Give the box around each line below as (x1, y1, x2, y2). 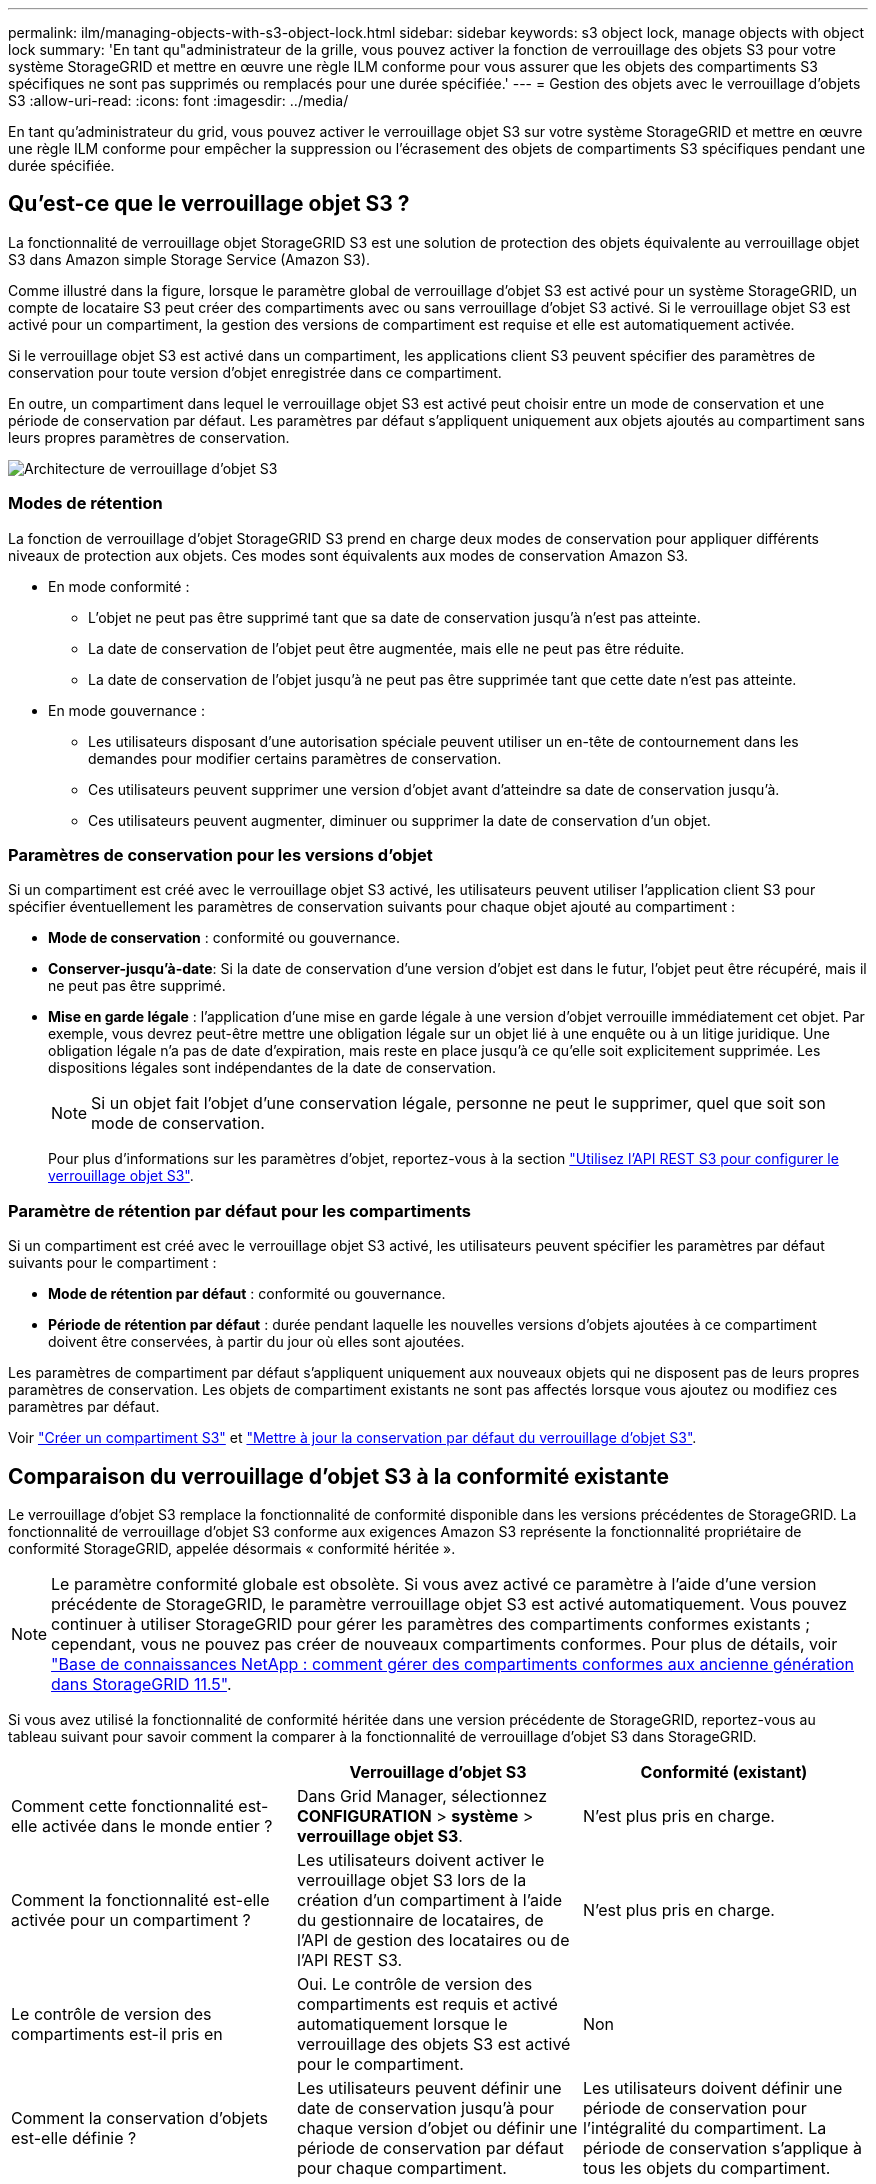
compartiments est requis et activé (296, 1993, 558, 2014)
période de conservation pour (582, 2097, 807, 2118)
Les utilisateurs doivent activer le (296, 1849, 545, 1870)
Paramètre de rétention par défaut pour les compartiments (8, 1200, 472, 1221)
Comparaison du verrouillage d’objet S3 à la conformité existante (8, 1463, 669, 1489)
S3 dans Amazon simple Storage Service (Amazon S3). (8, 250, 371, 268)
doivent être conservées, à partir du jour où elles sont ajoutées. (48, 1333, 465, 1351)
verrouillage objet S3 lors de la (296, 1869, 527, 1890)
